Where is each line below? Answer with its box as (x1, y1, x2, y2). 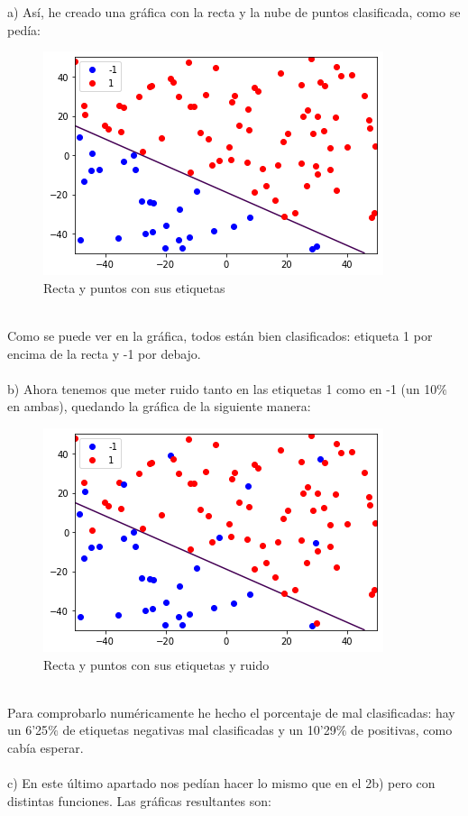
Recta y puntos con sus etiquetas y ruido (43, 655, 270, 674)
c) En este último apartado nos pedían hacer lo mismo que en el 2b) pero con (7, 774, 436, 793)
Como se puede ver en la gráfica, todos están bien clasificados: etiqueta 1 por (7, 325, 433, 344)
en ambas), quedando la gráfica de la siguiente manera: (7, 397, 311, 416)
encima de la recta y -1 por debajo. (7, 344, 201, 362)
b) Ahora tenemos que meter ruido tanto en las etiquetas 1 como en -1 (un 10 (7, 379, 437, 398)
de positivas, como (351, 720, 453, 739)
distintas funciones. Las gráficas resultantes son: (7, 791, 271, 810)
